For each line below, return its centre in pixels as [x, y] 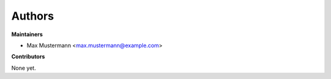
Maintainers [27, 34]
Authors [33, 16]
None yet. [24, 68]
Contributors [28, 57]
